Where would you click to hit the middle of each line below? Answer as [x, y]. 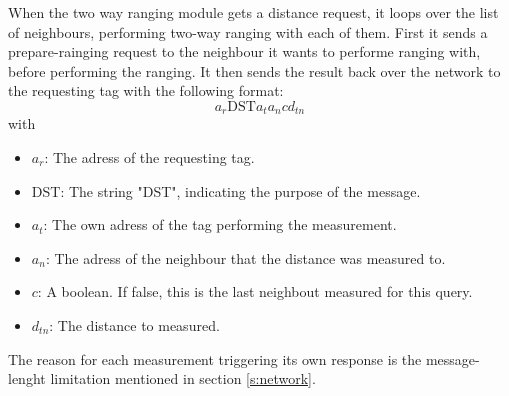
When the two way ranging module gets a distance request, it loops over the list [253, 12]
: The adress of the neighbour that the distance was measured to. [245, 257]
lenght [27, 378]
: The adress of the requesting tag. [149, 157]
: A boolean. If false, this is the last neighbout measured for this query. [255, 291]
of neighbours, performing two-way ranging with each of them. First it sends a [248, 31]
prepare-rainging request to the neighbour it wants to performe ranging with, [244, 51]
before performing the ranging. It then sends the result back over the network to [254, 70]
